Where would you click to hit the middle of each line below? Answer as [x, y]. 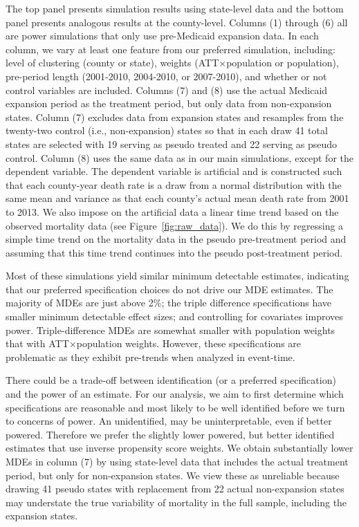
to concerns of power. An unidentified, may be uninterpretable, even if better [169, 421]
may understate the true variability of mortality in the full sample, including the [176, 502]
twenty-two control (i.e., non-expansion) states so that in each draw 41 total [167, 130]
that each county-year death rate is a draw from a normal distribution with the [174, 184]
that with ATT [37, 343]
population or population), [283, 63]
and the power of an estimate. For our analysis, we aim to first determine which [175, 394]
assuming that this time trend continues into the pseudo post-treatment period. [174, 252]
